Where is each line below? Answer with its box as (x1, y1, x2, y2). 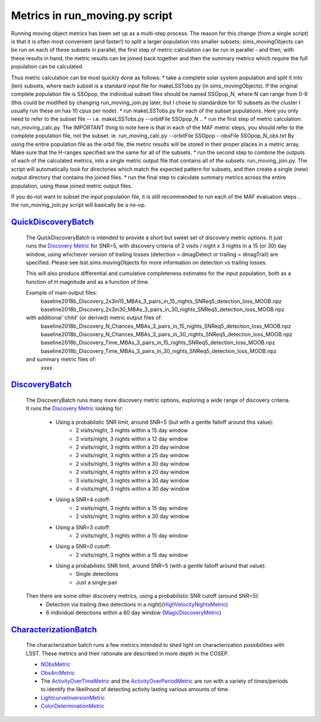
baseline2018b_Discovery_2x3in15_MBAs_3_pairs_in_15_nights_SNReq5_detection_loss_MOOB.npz (40, 298, 282, 305)
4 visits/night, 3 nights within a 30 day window (75, 485, 190, 492)
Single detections (75, 570, 119, 577)
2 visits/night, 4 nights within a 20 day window (75, 468, 190, 476)
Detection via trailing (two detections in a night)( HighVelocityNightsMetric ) (46, 601, 228, 608)
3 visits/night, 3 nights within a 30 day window (75, 477, 190, 484)
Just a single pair (75, 579, 118, 586)
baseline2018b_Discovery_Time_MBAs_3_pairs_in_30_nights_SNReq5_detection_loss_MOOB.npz (40, 347, 276, 354)
